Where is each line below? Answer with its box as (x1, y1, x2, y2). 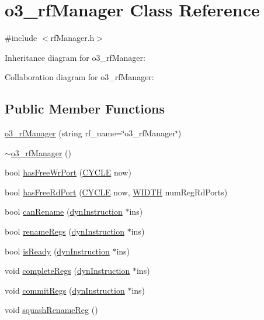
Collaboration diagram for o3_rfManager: (5, 71, 154, 83)
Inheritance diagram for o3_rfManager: (5, 51, 145, 63)
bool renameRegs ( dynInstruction (5, 225, 125, 238)
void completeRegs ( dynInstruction (5, 264, 130, 277)
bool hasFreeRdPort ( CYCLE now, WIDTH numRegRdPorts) (5, 185, 228, 198)
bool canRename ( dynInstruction (5, 205, 123, 218)
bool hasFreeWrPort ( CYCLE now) (5, 166, 131, 178)
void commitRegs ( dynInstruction (5, 284, 125, 296)
